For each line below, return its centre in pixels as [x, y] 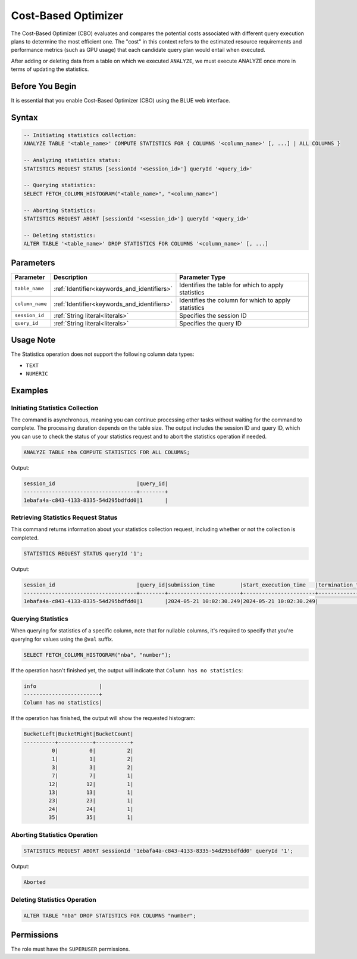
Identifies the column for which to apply [235, 300]
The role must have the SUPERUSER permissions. [71, 949]
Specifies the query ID [211, 323]
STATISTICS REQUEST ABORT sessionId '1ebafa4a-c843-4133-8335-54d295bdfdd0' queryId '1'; [159, 851]
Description [71, 277]
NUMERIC [37, 373]
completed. [25, 538]
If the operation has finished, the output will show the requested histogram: [103, 718]
